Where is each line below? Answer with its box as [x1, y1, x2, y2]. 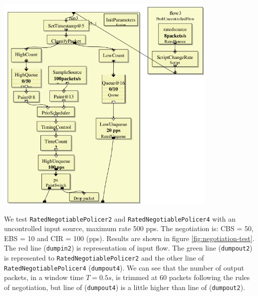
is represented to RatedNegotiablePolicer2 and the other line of [4, 253, 204, 263]
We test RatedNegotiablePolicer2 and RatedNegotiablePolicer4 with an [4, 213, 236, 224]
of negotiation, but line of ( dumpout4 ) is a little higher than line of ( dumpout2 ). [4, 282, 246, 292]
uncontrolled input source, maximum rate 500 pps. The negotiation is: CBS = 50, [4, 223, 254, 234]
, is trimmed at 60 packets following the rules [111, 272, 250, 283]
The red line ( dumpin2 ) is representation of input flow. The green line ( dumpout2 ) [4, 243, 253, 253]
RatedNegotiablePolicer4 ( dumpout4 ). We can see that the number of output [4, 262, 245, 273]
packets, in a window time [4, 272, 84, 283]
